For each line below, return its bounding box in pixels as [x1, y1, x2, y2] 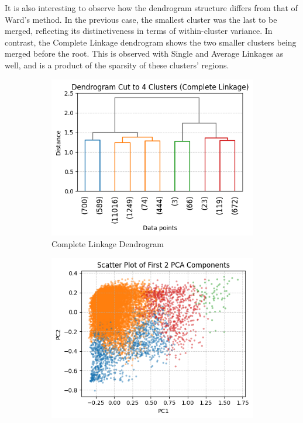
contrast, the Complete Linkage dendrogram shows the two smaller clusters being [5, 36, 297, 48]
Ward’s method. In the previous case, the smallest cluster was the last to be [5, 13, 277, 25]
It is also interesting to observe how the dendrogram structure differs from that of [5, 2, 298, 13]
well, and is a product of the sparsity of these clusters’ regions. [5, 58, 229, 71]
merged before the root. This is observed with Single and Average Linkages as [5, 47, 284, 60]
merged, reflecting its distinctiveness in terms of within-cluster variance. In [5, 25, 273, 37]
